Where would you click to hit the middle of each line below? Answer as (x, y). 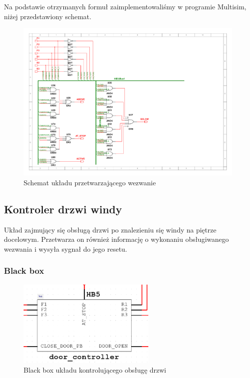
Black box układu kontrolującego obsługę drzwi (95, 369)
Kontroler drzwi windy (63, 209)
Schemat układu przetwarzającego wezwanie (90, 182)
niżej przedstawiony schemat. (48, 16)
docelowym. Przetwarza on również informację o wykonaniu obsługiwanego (116, 239)
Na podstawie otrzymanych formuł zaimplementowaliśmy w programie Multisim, (125, 6)
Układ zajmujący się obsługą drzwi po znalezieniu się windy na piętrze (110, 229)
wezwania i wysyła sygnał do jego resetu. (66, 248)
